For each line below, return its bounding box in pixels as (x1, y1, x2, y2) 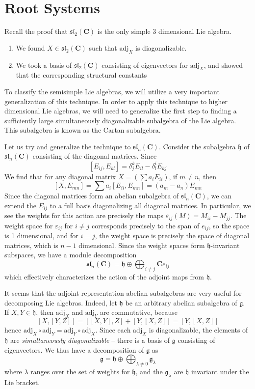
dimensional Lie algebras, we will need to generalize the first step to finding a (4, 106, 237, 116)
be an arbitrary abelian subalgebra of (125, 297, 237, 307)
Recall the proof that (4, 26, 68, 36)
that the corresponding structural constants (16, 70, 147, 80)
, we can (206, 191, 232, 201)
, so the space (208, 220, 250, 230)
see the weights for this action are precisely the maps (4, 210, 164, 221)
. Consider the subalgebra (158, 141, 236, 151)
